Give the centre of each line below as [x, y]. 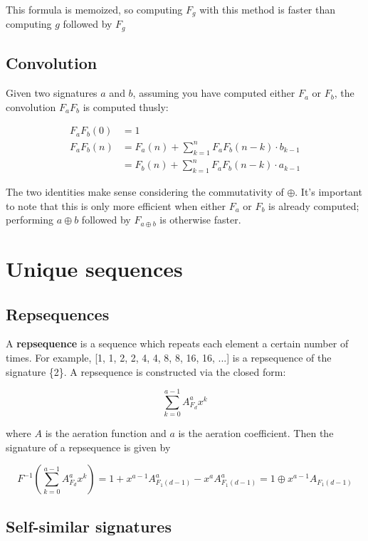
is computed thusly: [126, 106]
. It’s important [328, 191]
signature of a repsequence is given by [88, 447]
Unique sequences [94, 268]
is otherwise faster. [200, 220]
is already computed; [314, 205]
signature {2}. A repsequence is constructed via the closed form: [146, 371]
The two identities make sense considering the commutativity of [145, 191]
